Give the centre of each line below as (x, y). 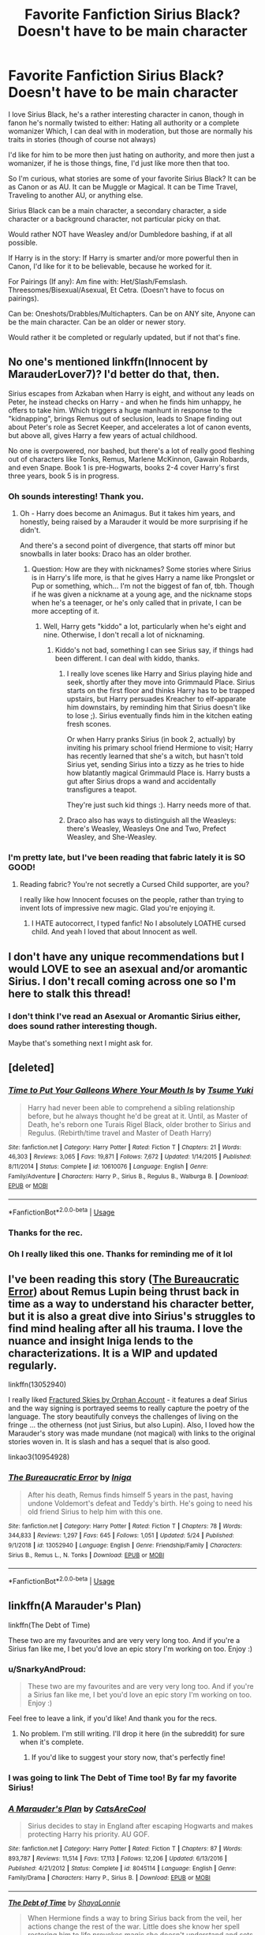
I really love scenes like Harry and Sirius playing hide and (159, 674)
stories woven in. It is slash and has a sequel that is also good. (109, 1442)
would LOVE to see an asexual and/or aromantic (128, 969)
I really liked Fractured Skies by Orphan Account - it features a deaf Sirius (128, 1400)
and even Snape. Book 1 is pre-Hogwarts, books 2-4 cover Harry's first (124, 467)
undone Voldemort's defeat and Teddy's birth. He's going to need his (140, 1503)
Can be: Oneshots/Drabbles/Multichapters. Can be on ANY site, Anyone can (132, 313)
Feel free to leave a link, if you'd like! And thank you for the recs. (112, 1718)
